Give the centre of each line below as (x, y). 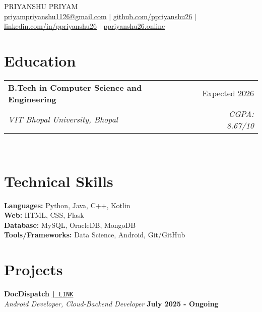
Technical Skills (59, 181)
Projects (34, 269)
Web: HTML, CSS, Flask (44, 215)
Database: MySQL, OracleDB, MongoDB (70, 225)
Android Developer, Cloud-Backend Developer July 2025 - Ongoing (111, 303)
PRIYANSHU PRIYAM (41, 6)
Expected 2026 (228, 93)
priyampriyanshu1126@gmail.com (55, 16)
